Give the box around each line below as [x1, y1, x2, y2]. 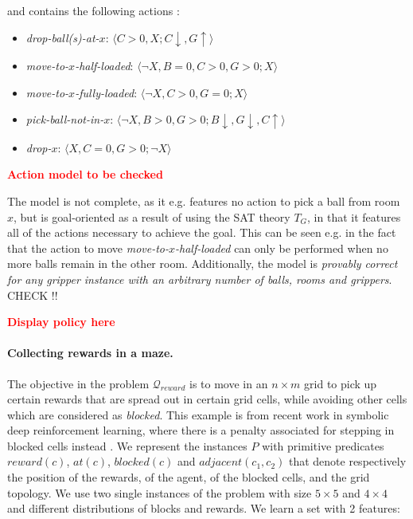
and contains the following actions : [7, 2, 180, 18]
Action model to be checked [7, 166, 163, 183]
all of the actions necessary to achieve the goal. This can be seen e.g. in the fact [7, 224, 396, 241]
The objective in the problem [7, 375, 150, 391]
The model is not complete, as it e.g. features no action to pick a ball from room [7, 192, 400, 209]
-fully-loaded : [75, 84, 138, 100]
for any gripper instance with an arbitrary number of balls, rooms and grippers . [7, 270, 392, 287]
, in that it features [307, 208, 401, 225]
